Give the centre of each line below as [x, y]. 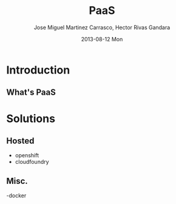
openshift [27, 155]
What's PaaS [31, 93]
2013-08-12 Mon [102, 39]
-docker [16, 195]
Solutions [31, 118]
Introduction [38, 70]
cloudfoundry [32, 162]
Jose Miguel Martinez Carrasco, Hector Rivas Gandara [102, 27]
